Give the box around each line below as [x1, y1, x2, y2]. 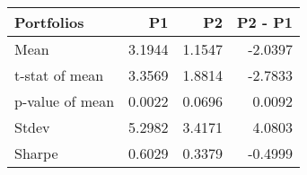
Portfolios [14, 12, 84, 32]
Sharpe [14, 143, 58, 163]
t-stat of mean [14, 65, 104, 85]
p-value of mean [14, 91, 115, 111]
